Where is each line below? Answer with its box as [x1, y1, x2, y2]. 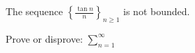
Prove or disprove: [6, 31, 83, 45]
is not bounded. [123, 4, 190, 18]
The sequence [6, 4, 63, 18]
